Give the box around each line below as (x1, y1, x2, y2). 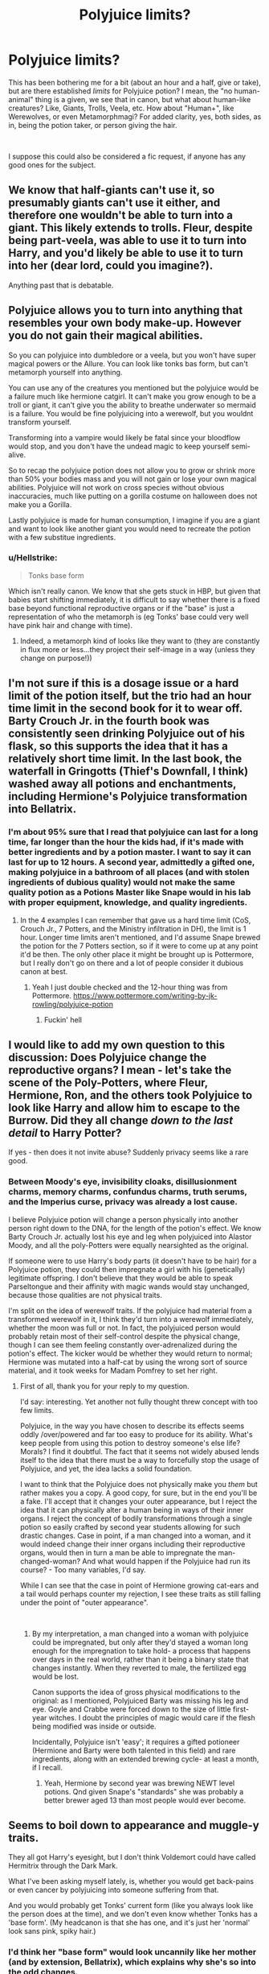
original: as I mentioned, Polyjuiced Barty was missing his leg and (31, 1695, 249, 1705)
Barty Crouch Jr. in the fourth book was (8, 714, 210, 728)
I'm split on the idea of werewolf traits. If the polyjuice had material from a (8, 1306, 253, 1315)
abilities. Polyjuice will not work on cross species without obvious (8, 482, 225, 492)
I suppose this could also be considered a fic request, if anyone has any (8, 151, 247, 161)
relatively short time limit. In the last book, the (8, 752, 243, 766)
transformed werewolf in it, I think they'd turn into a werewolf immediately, (8, 1314, 255, 1324)
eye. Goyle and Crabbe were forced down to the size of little (31, 1704, 231, 1714)
